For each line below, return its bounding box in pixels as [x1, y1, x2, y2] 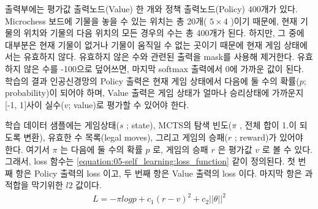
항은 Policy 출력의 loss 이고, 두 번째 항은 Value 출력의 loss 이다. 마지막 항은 [15, 166, 302, 179]
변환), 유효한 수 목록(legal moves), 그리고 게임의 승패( [23, 130, 228, 143]
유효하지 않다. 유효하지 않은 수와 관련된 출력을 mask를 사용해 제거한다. [23, 50, 295, 63]
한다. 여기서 [5, 142, 50, 155]
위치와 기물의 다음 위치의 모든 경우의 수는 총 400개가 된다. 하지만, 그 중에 [23, 26, 305, 39]
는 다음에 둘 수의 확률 [60, 142, 143, 155]
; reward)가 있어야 [234, 130, 303, 143]
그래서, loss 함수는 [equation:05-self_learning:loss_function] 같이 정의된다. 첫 [5, 155, 295, 167]
